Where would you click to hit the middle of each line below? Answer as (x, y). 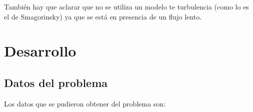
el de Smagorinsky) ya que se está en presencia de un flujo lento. (103, 16)
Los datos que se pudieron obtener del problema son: (85, 103)
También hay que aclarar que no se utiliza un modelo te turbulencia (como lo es (126, 6)
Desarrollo (40, 51)
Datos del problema (56, 82)
